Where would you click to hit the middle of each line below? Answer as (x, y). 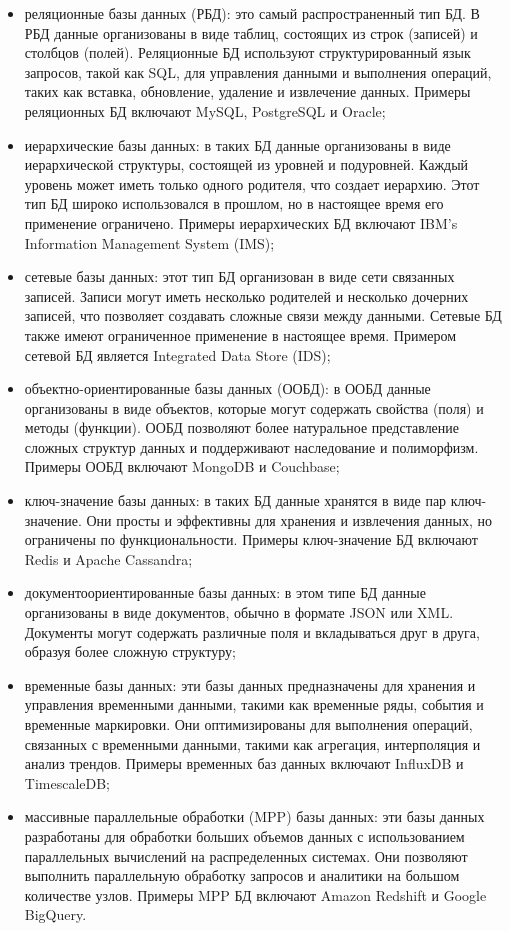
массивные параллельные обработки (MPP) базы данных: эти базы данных (254, 816)
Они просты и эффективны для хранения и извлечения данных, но (289, 519)
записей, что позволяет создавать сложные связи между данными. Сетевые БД (263, 315)
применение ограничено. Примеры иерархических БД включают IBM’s (241, 222)
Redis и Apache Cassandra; (108, 558)
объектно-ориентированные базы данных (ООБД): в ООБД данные (227, 388)
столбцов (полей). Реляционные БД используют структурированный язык (247, 52)
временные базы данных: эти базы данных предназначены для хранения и (250, 684)
